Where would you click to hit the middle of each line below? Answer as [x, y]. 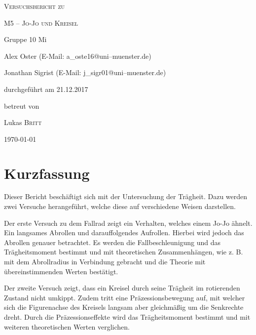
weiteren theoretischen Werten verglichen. [67, 326]
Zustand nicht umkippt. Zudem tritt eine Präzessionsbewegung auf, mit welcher [125, 297]
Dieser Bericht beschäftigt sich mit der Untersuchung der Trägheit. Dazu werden [126, 196]
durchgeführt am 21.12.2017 [46, 89]
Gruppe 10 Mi [25, 39]
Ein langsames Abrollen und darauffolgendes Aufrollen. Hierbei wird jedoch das [124, 232]
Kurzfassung [47, 173]
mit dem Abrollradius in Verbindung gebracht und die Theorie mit [105, 262]
